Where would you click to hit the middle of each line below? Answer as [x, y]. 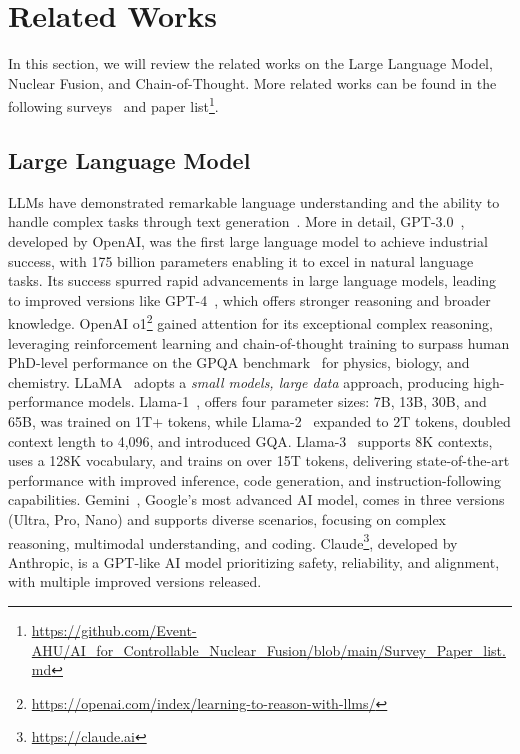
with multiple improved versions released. [135, 581]
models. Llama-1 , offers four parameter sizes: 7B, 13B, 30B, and [287, 401]
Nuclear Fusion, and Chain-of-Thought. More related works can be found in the [252, 82]
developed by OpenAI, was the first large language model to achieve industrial [248, 240]
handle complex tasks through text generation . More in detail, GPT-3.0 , [236, 221]
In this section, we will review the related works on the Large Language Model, [250, 63]
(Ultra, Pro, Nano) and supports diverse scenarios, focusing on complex [227, 518]
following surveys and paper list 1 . [113, 104]
